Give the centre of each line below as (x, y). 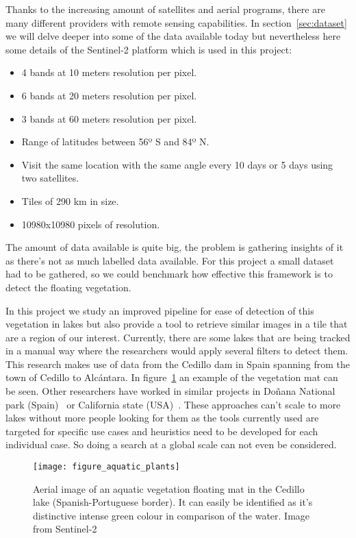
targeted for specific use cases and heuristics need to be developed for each (162, 431)
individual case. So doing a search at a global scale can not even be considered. (171, 444)
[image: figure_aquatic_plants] (106, 467)
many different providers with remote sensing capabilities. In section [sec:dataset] (176, 22)
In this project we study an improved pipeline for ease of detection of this (160, 310)
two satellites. (50, 178)
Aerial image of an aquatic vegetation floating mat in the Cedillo (169, 488)
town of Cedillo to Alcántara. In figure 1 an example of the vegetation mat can (172, 377)
